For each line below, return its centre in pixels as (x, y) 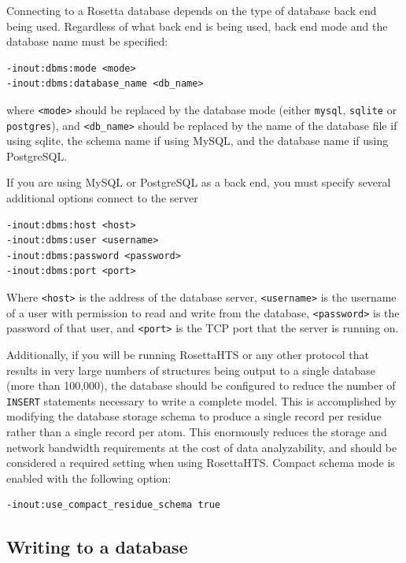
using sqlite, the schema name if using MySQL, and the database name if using (197, 141)
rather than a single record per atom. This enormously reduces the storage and (197, 432)
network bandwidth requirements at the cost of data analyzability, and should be (202, 447)
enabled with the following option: (89, 478)
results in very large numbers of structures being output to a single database (191, 370)
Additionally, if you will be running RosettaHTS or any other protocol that (188, 354)
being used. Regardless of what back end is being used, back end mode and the (197, 26)
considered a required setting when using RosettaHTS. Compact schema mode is (201, 463)
